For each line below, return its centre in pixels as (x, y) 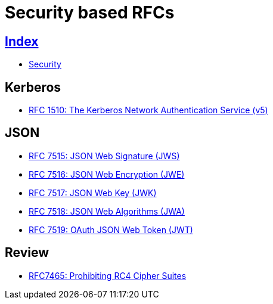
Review (27, 253)
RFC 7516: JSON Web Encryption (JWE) (107, 174)
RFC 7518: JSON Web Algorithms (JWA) (107, 211)
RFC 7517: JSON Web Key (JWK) (93, 193)
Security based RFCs (90, 13)
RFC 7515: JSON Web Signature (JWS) (104, 156)
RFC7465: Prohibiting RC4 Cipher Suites (108, 275)
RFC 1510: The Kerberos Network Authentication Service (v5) (148, 110)
